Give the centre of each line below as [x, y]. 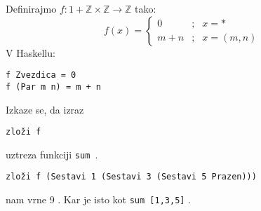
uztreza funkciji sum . [52, 154]
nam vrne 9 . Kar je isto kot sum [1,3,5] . [99, 199]
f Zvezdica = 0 [41, 75]
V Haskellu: [31, 52]
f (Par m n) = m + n [54, 87]
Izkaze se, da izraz [45, 109]
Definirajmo [31, 8]
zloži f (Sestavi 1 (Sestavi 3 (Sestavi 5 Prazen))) [131, 177]
